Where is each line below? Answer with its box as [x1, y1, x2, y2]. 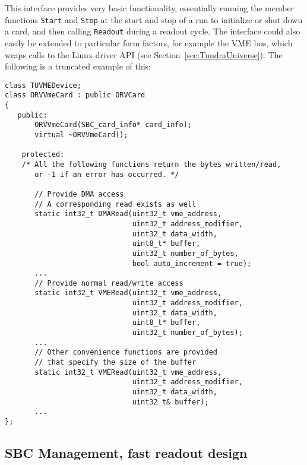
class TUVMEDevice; [5, 81, 81, 90]
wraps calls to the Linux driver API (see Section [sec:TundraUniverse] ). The [5, 48, 283, 61]
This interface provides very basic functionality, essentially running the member [5, 2, 295, 14]
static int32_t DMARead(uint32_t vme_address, [34, 210, 222, 219]
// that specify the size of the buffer [34, 358, 197, 367]
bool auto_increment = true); [132, 259, 252, 268]
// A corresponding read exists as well [34, 200, 197, 208]
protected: [21, 150, 65, 159]
